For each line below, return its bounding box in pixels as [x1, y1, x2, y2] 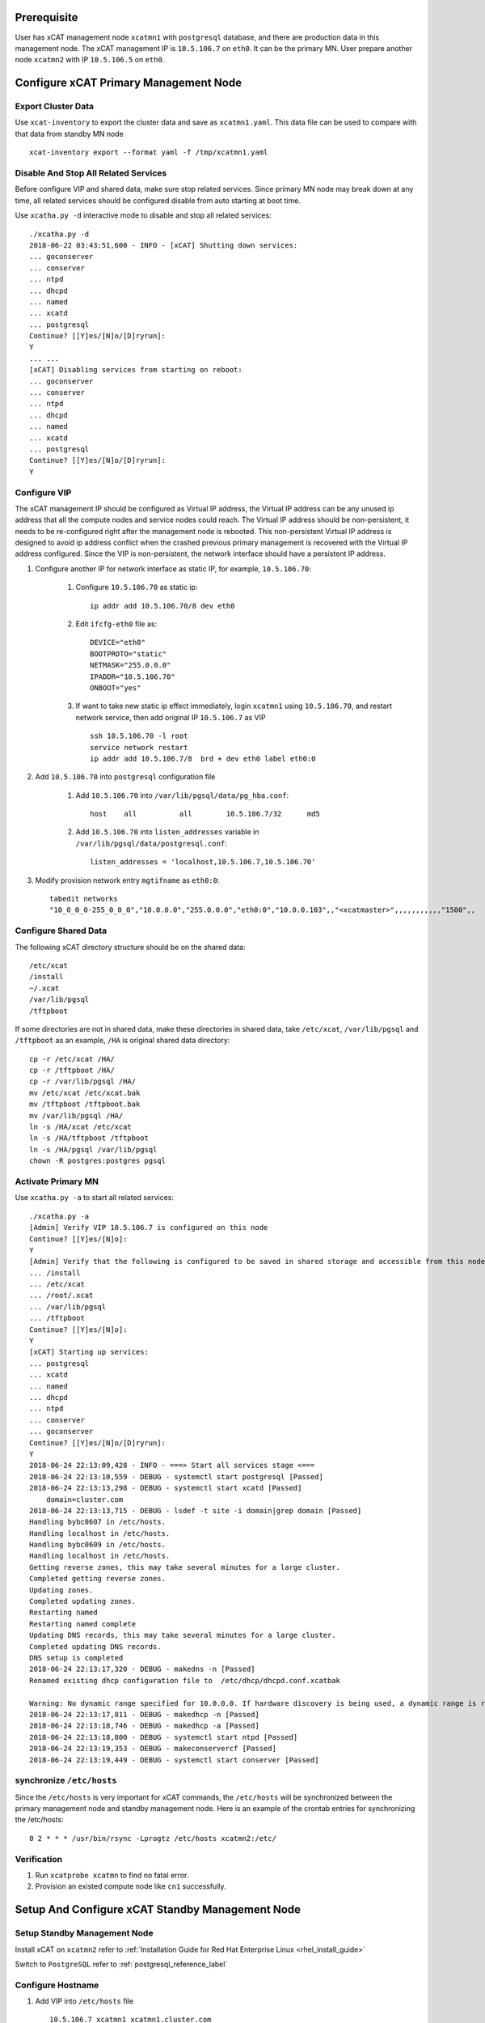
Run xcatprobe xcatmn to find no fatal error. [35, 1870, 189, 1880]
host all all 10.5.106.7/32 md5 [90, 809, 321, 819]
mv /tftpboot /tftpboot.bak [29, 1100, 141, 1109]
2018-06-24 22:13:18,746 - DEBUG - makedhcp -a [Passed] [29, 1721, 260, 1731]
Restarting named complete [29, 1619, 137, 1628]
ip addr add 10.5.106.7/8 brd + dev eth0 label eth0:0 [90, 753, 316, 763]
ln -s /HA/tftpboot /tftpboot [29, 1134, 150, 1143]
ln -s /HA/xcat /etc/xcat [29, 1122, 133, 1132]
